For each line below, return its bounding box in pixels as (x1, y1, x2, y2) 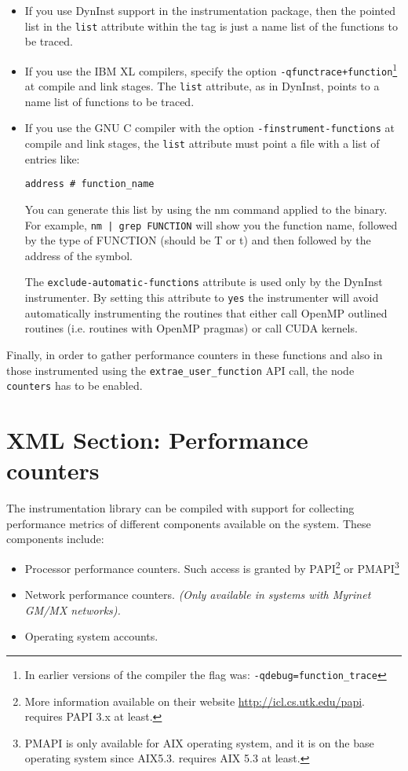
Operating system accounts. (24, 628, 158, 644)
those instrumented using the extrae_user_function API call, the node (6, 362, 355, 378)
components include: (6, 531, 104, 547)
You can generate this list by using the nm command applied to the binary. (24, 200, 388, 217)
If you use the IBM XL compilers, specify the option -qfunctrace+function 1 (24, 60, 398, 79)
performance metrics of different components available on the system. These (6, 515, 371, 531)
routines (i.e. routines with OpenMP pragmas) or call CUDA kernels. (24, 320, 358, 336)
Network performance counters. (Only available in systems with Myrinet (24, 586, 371, 603)
